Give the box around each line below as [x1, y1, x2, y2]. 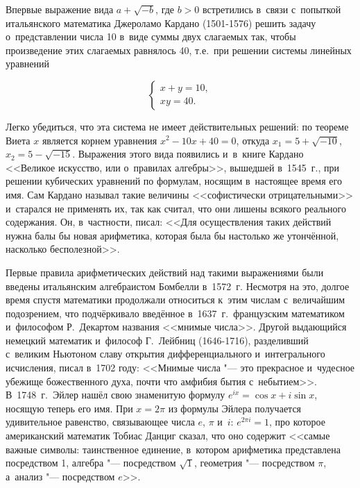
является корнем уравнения [42, 133, 157, 147]
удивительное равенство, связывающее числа [6, 414, 195, 429]
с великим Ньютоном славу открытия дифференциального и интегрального [6, 346, 325, 361]
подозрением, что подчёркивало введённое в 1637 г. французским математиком [6, 305, 345, 320]
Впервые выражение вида [6, 2, 114, 16]
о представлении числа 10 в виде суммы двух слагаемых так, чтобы [6, 29, 296, 44]
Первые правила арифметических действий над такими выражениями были [6, 264, 324, 279]
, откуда [236, 133, 270, 147]
